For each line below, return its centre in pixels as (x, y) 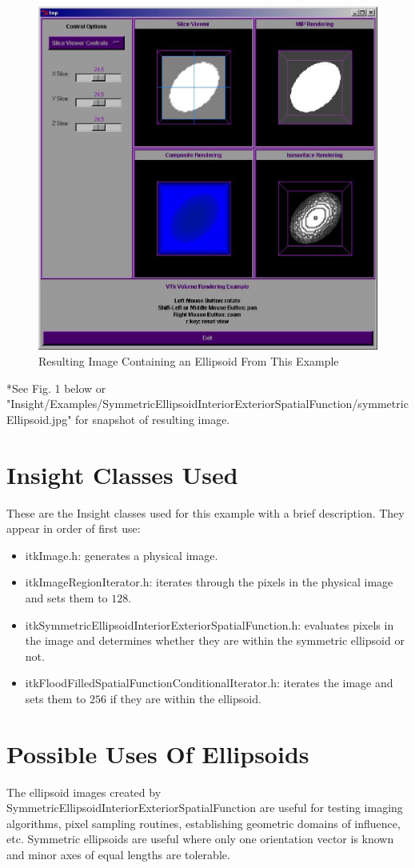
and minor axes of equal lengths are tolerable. (118, 854)
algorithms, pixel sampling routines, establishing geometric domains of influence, (204, 823)
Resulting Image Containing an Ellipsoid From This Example (189, 361)
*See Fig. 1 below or (56, 388)
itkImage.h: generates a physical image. (122, 555)
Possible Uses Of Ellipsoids (158, 753)
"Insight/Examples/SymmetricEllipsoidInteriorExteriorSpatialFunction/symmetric (207, 404)
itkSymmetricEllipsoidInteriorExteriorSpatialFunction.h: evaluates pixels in (209, 624)
